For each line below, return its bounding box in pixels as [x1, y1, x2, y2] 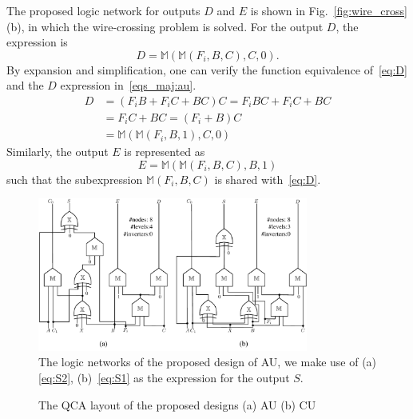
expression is [6, 34, 68, 50]
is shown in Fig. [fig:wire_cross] [250, 2, 407, 18]
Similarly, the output [6, 143, 109, 160]
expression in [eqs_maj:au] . [60, 77, 197, 94]
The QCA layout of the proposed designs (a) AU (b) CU [38, 396, 316, 413]
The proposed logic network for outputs [6, 2, 201, 18]
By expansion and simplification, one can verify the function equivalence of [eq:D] [6, 61, 407, 78]
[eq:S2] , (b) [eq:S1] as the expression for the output [38, 369, 290, 386]
